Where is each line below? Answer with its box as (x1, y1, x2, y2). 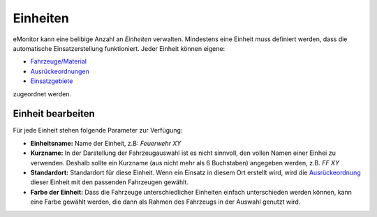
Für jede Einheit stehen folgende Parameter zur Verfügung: (13, 126, 183, 135)
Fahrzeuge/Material (30, 57, 87, 66)
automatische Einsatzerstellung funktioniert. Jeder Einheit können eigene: (13, 44, 226, 52)
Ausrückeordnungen (30, 67, 90, 75)
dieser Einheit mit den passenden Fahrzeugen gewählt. (30, 178, 188, 186)
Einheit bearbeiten (13, 108, 95, 120)
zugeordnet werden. (13, 89, 72, 98)
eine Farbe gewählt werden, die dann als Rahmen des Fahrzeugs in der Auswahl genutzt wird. (30, 197, 301, 206)
